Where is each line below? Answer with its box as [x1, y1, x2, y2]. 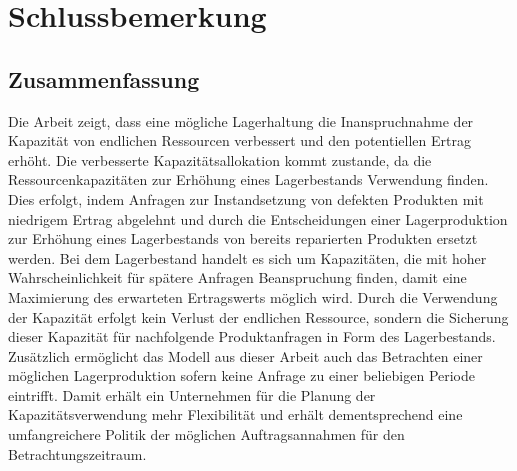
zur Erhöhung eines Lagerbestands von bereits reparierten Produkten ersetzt [8, 228, 478, 249]
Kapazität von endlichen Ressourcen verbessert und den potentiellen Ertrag [8, 130, 471, 151]
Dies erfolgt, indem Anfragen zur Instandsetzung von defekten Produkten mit [8, 188, 484, 209]
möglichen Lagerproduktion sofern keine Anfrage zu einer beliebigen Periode [8, 365, 476, 386]
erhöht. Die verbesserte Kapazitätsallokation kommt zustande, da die [8, 149, 432, 170]
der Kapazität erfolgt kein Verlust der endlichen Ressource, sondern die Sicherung [8, 306, 509, 327]
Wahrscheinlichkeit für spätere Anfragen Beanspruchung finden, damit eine [8, 267, 467, 288]
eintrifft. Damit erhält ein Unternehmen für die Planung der [8, 384, 376, 405]
